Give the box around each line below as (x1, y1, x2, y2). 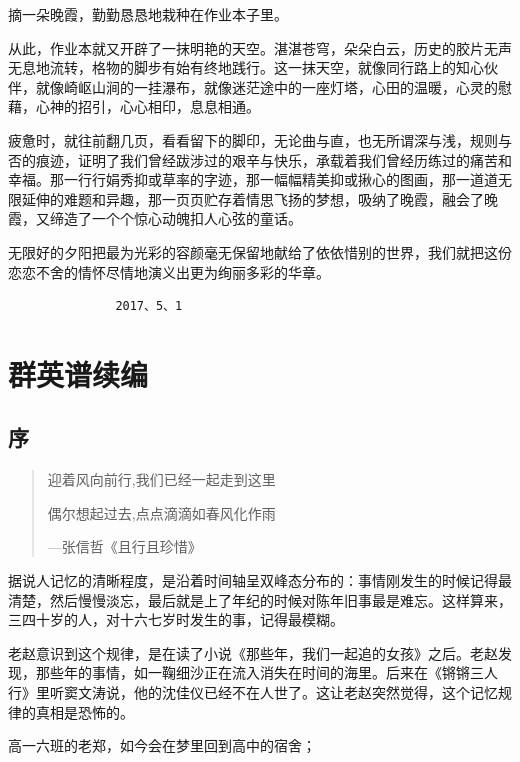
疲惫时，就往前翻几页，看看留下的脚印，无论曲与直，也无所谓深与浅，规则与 (8, 129, 512, 150)
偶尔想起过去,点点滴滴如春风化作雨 (47, 502, 276, 523)
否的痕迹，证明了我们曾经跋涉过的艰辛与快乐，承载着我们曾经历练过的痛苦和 (8, 149, 512, 170)
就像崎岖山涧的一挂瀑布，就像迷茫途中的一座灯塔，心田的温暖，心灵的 (35, 76, 498, 97)
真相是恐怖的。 (35, 701, 134, 722)
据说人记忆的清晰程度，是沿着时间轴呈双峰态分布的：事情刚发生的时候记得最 (8, 570, 512, 591)
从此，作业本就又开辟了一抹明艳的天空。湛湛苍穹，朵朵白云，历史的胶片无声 (8, 37, 512, 58)
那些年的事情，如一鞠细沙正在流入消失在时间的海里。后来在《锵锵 (35, 662, 470, 683)
